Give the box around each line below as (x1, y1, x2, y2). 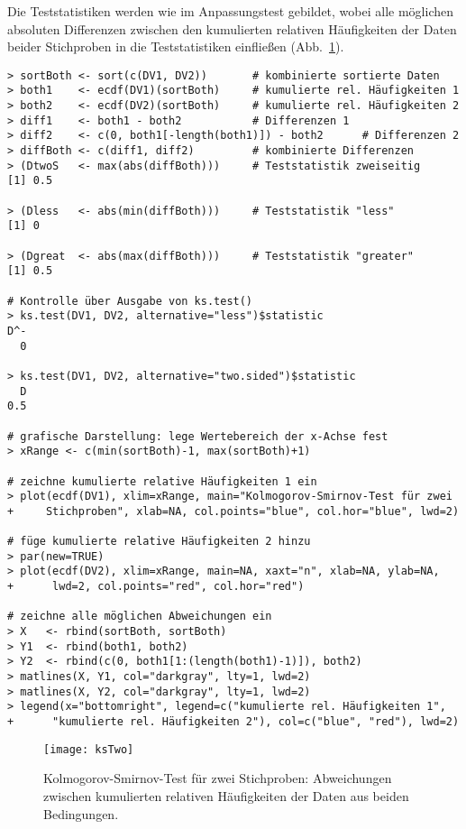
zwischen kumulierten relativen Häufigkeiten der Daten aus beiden (43, 786, 409, 805)
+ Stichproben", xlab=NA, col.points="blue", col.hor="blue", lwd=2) (7, 504, 460, 518)
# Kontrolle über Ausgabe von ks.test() (7, 294, 253, 308)
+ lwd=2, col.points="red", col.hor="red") (7, 580, 305, 594)
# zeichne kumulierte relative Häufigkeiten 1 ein (7, 474, 317, 488)
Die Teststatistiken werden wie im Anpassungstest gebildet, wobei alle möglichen (7, 2, 453, 20)
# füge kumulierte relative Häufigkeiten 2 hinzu (7, 535, 311, 548)
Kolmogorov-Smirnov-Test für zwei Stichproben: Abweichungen (43, 769, 392, 788)
